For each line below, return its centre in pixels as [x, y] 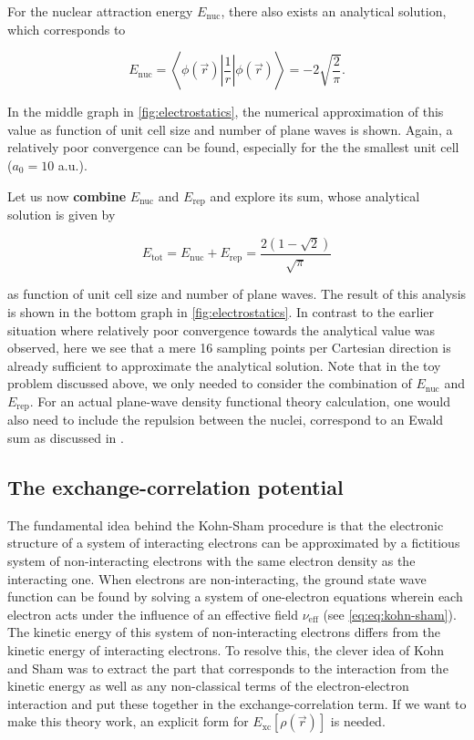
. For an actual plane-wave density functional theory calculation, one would [240, 401]
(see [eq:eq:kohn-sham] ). [390, 614]
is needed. [358, 721]
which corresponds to [67, 29]
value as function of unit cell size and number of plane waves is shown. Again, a [230, 129]
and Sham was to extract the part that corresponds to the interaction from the [228, 668]
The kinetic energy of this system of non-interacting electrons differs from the [224, 632]
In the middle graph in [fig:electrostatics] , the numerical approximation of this [226, 112]
